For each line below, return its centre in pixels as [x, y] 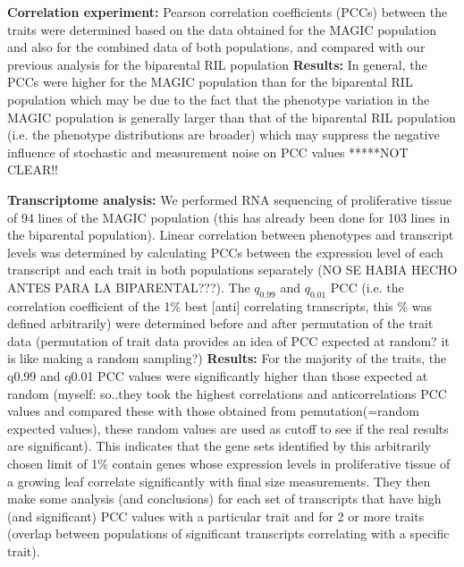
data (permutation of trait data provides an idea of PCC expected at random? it [228, 340]
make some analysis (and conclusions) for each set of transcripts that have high [224, 499]
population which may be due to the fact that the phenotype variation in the [219, 99]
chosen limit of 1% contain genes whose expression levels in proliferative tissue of [229, 464]
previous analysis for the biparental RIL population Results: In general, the [217, 64]
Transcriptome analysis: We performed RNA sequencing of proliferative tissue [230, 199]
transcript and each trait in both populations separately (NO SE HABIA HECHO [232, 270]
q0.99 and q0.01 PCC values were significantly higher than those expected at [218, 376]
